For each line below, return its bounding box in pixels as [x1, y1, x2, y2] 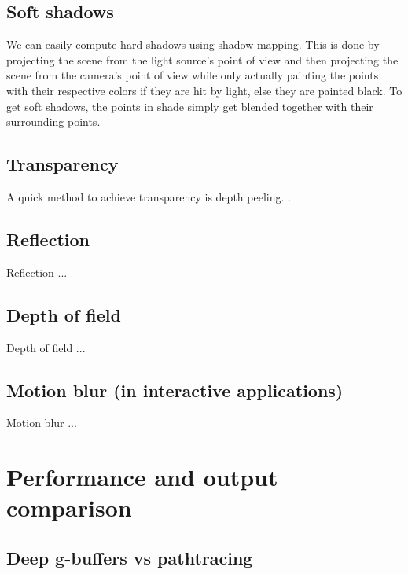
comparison [6, 491, 132, 524]
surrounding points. [6, 113, 101, 130]
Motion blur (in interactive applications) [6, 377, 344, 402]
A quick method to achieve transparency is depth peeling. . [6, 188, 291, 204]
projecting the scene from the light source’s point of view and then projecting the [6, 51, 399, 68]
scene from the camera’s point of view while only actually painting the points [6, 67, 379, 83]
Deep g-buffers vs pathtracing [6, 545, 253, 569]
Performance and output [6, 461, 278, 493]
